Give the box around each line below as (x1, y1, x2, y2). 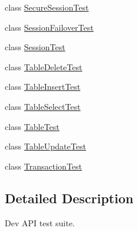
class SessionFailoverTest (5, 21, 94, 33)
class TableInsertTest (5, 80, 81, 93)
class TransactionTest (5, 160, 83, 172)
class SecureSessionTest (5, 1, 89, 13)
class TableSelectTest (5, 100, 81, 112)
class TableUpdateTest (5, 140, 86, 152)
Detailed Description (5, 188, 134, 207)
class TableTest (5, 120, 60, 132)
